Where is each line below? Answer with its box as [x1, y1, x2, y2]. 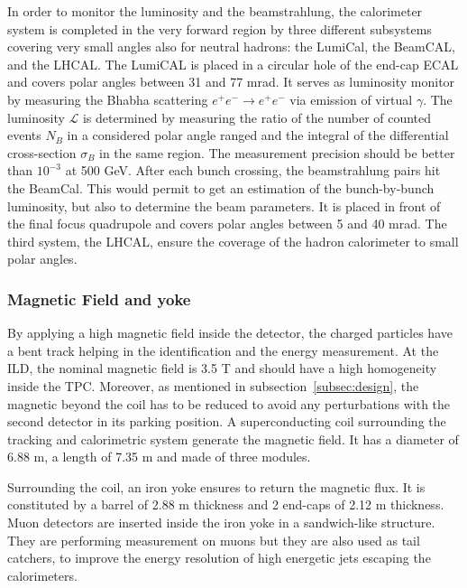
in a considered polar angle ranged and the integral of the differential [67, 126, 449, 145]
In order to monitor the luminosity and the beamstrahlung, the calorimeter [7, 2, 423, 20]
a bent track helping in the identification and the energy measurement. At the [7, 341, 439, 359]
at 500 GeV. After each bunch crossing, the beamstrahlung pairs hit [65, 161, 441, 180]
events [7, 126, 41, 145]
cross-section [7, 143, 77, 162]
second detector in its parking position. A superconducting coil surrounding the [7, 412, 446, 431]
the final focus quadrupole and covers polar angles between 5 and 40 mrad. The [7, 214, 447, 233]
